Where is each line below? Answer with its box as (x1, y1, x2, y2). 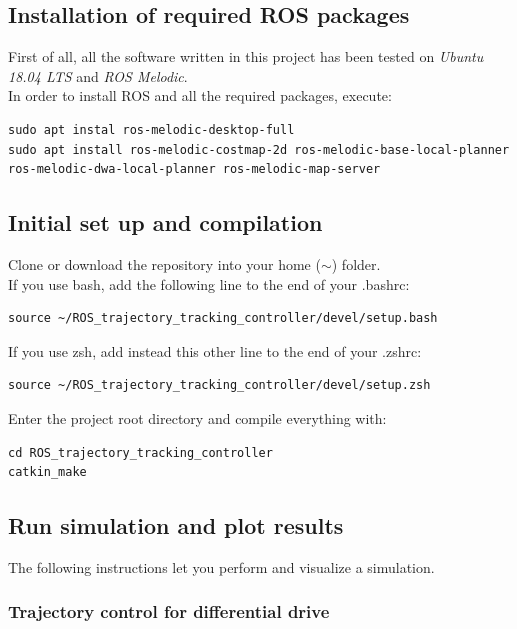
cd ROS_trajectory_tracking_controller (8, 445, 273, 460)
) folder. (331, 253, 381, 274)
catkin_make (8, 465, 87, 480)
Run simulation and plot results (8, 510, 344, 541)
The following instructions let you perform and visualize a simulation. (8, 556, 435, 577)
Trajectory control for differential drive (8, 599, 330, 624)
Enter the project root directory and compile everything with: (8, 407, 387, 428)
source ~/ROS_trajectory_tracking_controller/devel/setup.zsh (8, 378, 431, 393)
